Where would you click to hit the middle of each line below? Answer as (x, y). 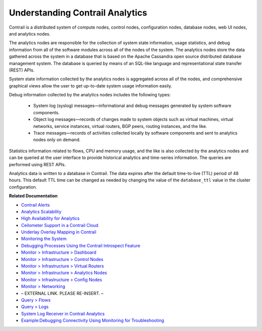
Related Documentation (33, 196)
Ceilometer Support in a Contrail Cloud (60, 225)
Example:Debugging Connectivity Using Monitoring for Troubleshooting (93, 320)
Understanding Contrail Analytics (78, 13)
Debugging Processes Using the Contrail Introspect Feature (81, 245)
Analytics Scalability (41, 211)
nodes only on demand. (57, 140)
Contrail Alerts (35, 205)
